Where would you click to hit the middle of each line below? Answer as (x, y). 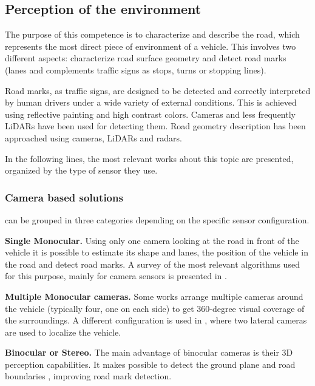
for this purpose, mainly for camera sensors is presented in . (116, 276)
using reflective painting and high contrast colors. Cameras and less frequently (150, 114)
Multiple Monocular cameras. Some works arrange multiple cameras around (154, 296)
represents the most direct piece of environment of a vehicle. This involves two (151, 46)
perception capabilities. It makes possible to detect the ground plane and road (150, 364)
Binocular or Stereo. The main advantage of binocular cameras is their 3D (149, 352)
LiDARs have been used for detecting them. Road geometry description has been (155, 126)
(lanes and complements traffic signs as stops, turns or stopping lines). (136, 69)
